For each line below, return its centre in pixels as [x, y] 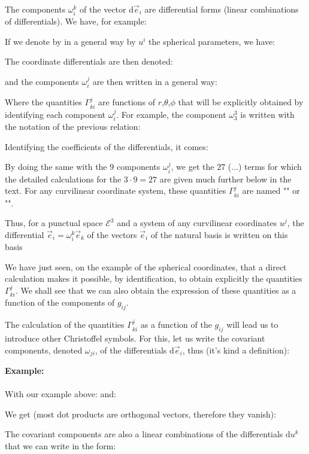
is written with [267, 114]
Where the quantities [43, 102]
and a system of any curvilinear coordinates [197, 223]
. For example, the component [171, 114]
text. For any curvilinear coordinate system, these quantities [116, 191]
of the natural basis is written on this [219, 235]
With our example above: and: [60, 394]
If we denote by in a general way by [70, 41]
